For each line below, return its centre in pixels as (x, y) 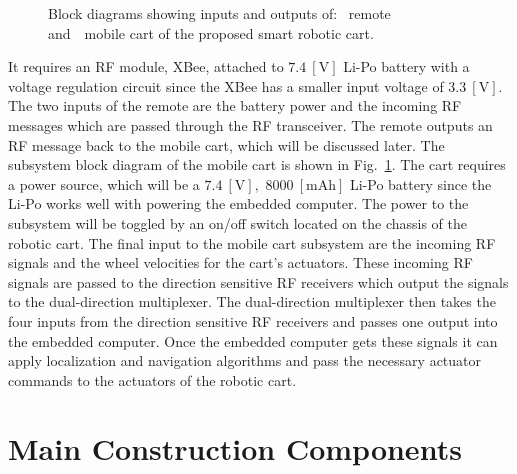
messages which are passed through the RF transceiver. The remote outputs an (250, 124)
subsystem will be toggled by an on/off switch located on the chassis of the (237, 222)
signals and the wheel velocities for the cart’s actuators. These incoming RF (240, 262)
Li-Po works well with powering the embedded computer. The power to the (238, 203)
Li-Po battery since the (420, 183)
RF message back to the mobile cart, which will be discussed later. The (226, 144)
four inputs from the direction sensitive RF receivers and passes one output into (253, 320)
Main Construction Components (235, 448)
